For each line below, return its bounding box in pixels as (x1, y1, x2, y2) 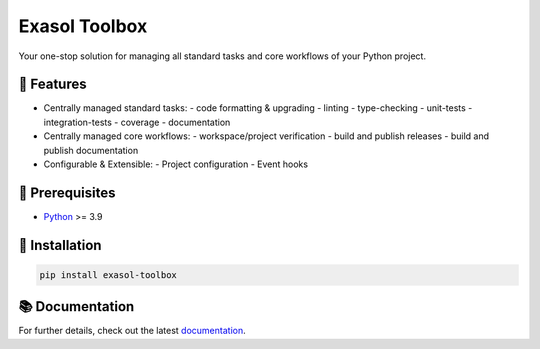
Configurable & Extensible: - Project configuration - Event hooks (43, 158, 309, 170)
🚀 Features (18, 76, 87, 93)
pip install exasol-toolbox (39, 269, 177, 280)
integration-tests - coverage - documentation (43, 116, 231, 128)
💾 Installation (18, 236, 102, 254)
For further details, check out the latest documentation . (18, 325, 246, 337)
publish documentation (43, 144, 139, 156)
